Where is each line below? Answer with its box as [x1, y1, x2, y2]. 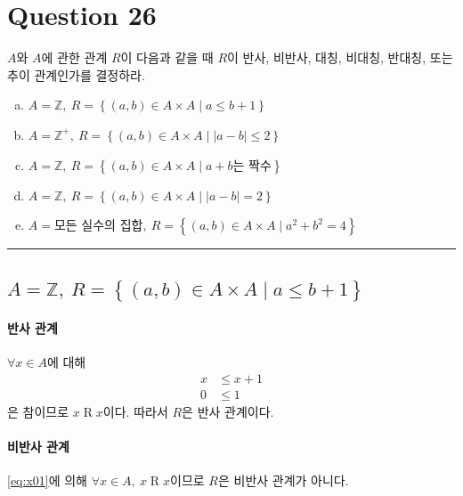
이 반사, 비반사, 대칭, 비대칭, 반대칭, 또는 [227, 48, 453, 67]
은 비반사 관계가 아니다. [217, 471, 349, 490]
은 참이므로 [7, 402, 69, 420]
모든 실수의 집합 [53, 220, 143, 233]
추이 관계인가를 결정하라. [7, 65, 145, 84]
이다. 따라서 [102, 402, 168, 420]
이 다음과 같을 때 [120, 48, 214, 67]
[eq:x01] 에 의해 [7, 471, 87, 490]
